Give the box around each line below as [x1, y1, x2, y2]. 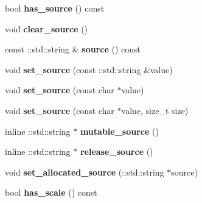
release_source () [80, 145, 153, 158]
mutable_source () [80, 124, 159, 137]
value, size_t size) [121, 104, 189, 116]
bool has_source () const [5, 2, 105, 14]
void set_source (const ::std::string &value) [5, 63, 173, 76]
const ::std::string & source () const [5, 43, 141, 55]
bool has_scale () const [5, 186, 97, 199]
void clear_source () [5, 22, 88, 35]
